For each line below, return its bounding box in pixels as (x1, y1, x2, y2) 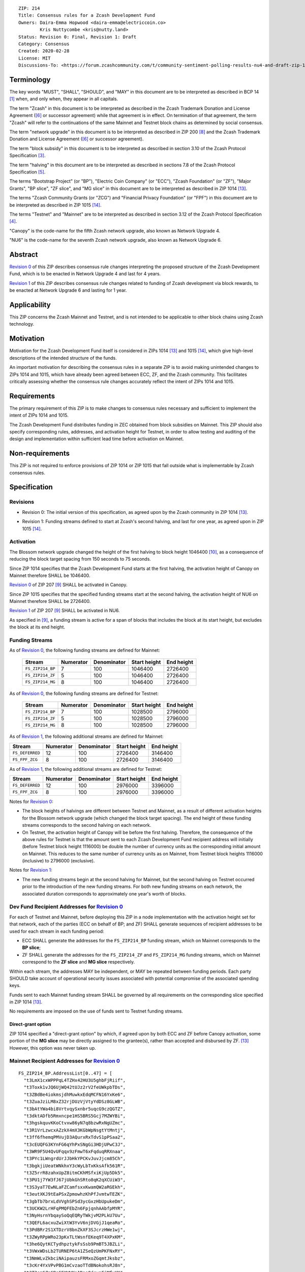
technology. (9, 321, 35, 327)
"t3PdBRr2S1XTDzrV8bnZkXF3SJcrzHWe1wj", (23, 1227, 126, 1233)
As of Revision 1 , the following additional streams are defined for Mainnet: (9, 733, 164, 740)
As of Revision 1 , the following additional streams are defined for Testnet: (9, 766, 162, 772)
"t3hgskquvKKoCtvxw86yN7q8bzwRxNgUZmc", (23, 1120, 126, 1126)
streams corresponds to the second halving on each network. (22, 822, 151, 828)
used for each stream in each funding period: (9, 928, 104, 934)
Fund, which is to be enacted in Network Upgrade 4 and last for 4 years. (9, 271, 161, 277)
